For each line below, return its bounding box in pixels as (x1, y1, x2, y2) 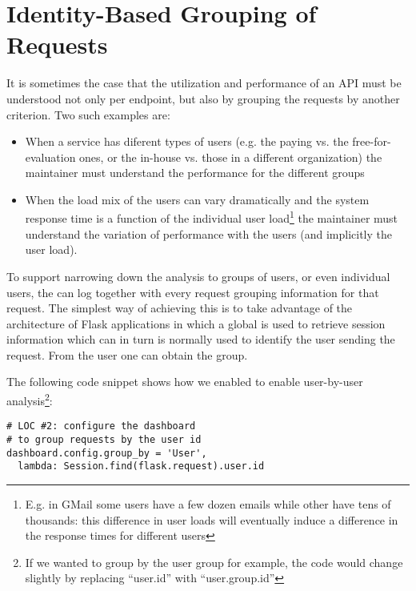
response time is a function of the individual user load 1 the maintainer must (25, 207, 398, 227)
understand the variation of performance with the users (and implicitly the (25, 225, 392, 242)
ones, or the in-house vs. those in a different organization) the (79, 148, 382, 165)
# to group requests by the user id (6, 433, 202, 445)
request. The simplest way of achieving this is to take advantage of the (6, 300, 353, 316)
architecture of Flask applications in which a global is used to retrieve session (6, 315, 386, 332)
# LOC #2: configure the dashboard (6, 420, 196, 432)
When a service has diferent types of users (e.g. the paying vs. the (25, 133, 349, 150)
